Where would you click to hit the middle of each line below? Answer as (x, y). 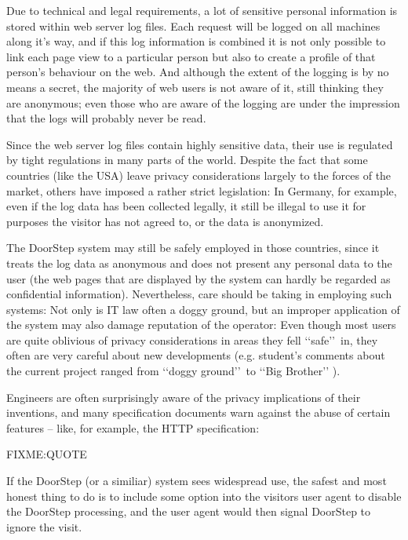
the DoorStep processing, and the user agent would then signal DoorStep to (189, 511)
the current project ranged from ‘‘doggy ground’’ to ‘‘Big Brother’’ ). (173, 371)
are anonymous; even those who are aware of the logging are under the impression (203, 102)
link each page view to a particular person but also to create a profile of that (191, 56)
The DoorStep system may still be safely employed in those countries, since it (193, 248)
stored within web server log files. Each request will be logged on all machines (193, 26)
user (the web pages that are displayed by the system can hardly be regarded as (199, 278)
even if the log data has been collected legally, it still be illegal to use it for (186, 206)
